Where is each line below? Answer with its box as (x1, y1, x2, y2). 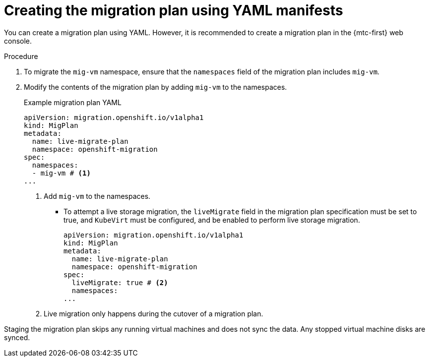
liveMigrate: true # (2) (71, 278, 168, 287)
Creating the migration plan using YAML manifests (4, 2, 343, 19)
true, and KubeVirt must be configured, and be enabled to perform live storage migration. (63, 215, 360, 224)
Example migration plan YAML (24, 98, 122, 107)
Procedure (4, 52, 38, 60)
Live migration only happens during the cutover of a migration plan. (44, 309, 263, 318)
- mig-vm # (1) (32, 169, 91, 177)
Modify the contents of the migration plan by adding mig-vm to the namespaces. (24, 82, 287, 91)
